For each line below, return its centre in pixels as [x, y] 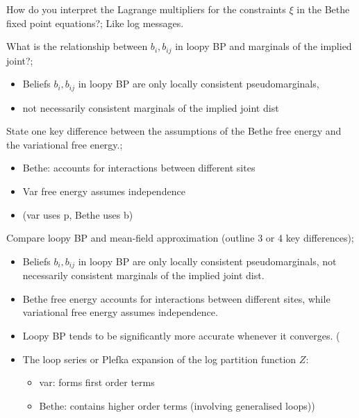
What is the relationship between [77, 46]
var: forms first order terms [97, 382]
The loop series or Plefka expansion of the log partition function [159, 359]
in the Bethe [323, 9]
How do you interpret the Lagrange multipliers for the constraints [146, 9]
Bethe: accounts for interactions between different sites [139, 168]
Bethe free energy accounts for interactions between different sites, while [176, 298]
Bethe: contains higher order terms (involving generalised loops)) [177, 405]
